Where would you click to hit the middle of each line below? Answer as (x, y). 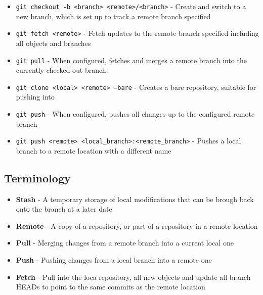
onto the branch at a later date (64, 209)
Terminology (37, 178)
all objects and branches (53, 43)
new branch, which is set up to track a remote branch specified (113, 16)
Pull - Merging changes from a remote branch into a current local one (125, 243)
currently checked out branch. (62, 70)
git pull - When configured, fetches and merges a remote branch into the (131, 60)
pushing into (35, 97)
